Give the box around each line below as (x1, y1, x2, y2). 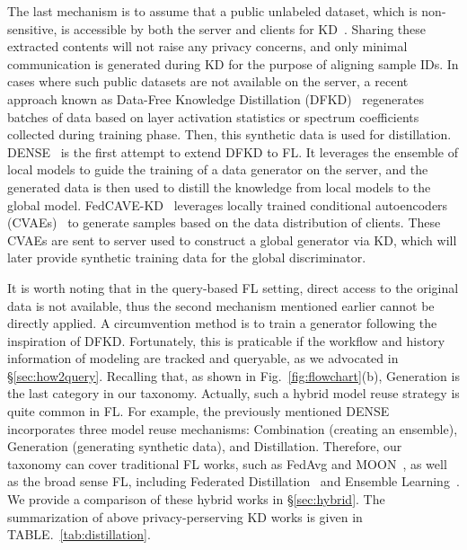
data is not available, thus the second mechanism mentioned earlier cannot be (7, 296, 435, 315)
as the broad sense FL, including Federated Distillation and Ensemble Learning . (7, 472, 460, 491)
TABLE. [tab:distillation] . (7, 525, 151, 544)
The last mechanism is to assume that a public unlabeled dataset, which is (7, 2, 418, 20)
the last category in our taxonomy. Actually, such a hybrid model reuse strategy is (7, 384, 460, 403)
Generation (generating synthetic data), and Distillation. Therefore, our (7, 437, 402, 456)
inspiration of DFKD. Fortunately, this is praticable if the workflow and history (7, 331, 445, 350)
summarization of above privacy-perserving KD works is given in (7, 507, 363, 526)
